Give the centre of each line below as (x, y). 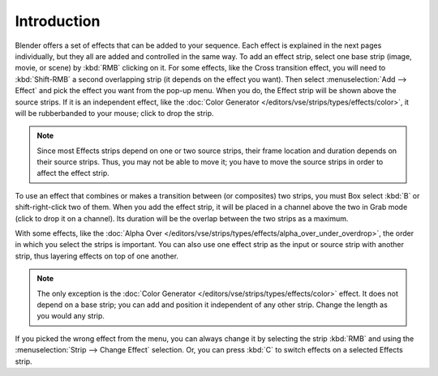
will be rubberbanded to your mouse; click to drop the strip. (114, 113)
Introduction (58, 21)
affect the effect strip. (73, 173)
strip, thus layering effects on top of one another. (97, 256)
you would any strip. (71, 316)
